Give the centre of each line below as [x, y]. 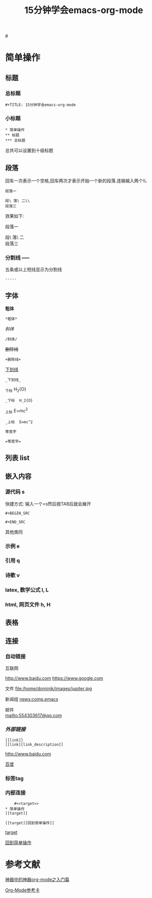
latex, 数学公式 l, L [27, 590]
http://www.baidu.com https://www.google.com [54, 678]
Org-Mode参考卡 [22, 890]
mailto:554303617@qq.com [34, 715]
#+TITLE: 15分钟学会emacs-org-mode [41, 105]
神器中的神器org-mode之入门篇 [37, 879]
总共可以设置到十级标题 [29, 150]
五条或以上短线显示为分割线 [34, 269]
